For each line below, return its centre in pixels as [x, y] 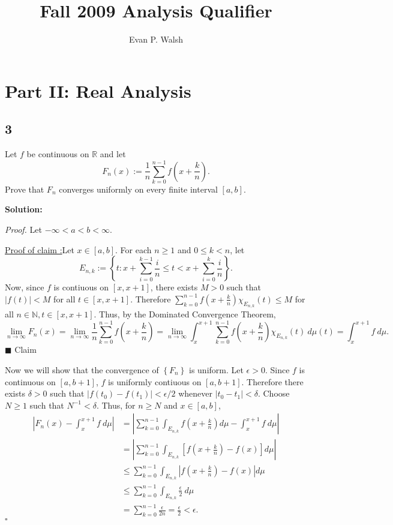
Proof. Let [23, 229]
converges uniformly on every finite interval [138, 189]
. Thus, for [116, 405]
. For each [133, 249]
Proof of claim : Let [40, 249]
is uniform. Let [216, 370]
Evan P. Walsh [156, 39]
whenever [196, 393]
